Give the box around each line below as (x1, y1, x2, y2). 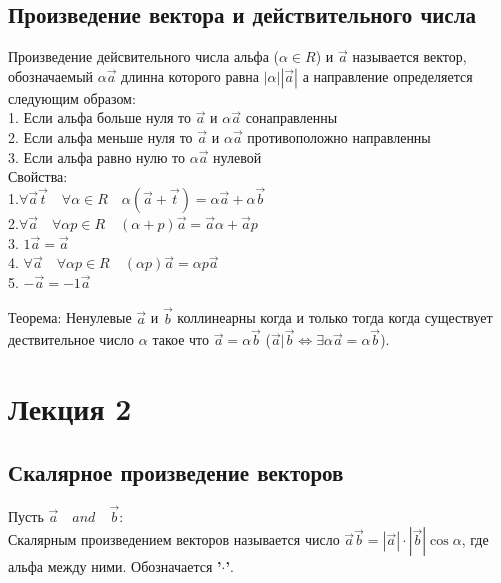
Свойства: (8, 166, 68, 187)
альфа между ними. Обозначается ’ (8, 556, 222, 577)
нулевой (213, 146, 262, 167)
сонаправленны (245, 107, 338, 128)
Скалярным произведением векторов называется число (8, 529, 340, 550)
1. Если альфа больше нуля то (8, 107, 191, 128)
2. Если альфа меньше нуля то (8, 126, 193, 147)
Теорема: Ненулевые (8, 307, 132, 328)
